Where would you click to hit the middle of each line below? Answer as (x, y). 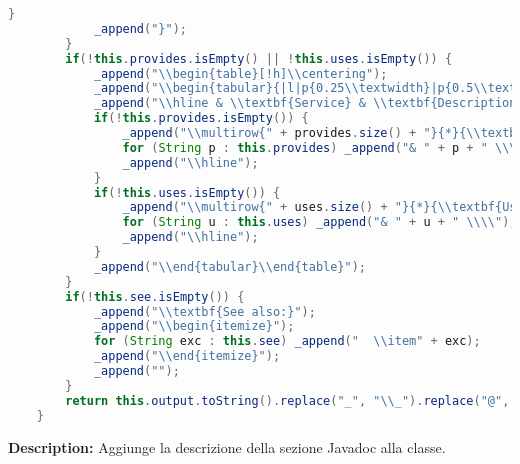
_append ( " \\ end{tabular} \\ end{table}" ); (230, 266)
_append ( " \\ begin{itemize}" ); (194, 326)
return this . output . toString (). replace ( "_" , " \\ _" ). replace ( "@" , (287, 400)
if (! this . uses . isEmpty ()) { (187, 192)
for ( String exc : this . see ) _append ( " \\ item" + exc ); (287, 341)
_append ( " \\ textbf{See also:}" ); (204, 311)
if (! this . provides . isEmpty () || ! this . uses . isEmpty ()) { (259, 58)
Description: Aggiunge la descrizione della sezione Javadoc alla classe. (227, 446)
